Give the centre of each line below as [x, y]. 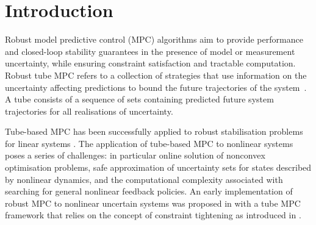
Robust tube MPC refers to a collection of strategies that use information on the [156, 75]
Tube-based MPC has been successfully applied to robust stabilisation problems [154, 131]
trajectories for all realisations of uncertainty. [89, 111]
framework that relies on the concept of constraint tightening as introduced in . [153, 215]
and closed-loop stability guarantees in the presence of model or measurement [150, 51]
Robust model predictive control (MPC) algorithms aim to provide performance [154, 39]
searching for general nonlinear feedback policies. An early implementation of [149, 191]
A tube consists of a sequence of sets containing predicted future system [139, 99]
